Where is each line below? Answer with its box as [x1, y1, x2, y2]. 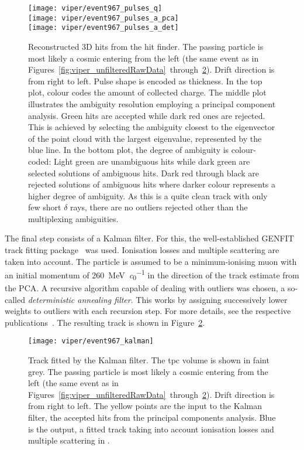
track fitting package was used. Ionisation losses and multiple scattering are [5, 244, 279, 256]
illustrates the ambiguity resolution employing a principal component [28, 97, 276, 110]
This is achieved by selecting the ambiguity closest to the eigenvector [28, 121, 275, 133]
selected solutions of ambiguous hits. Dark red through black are [28, 166, 260, 179]
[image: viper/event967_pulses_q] [28, 4, 163, 12]
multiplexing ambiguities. [28, 212, 119, 224]
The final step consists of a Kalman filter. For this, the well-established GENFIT [5, 232, 294, 244]
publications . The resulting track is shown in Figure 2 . [5, 316, 205, 328]
